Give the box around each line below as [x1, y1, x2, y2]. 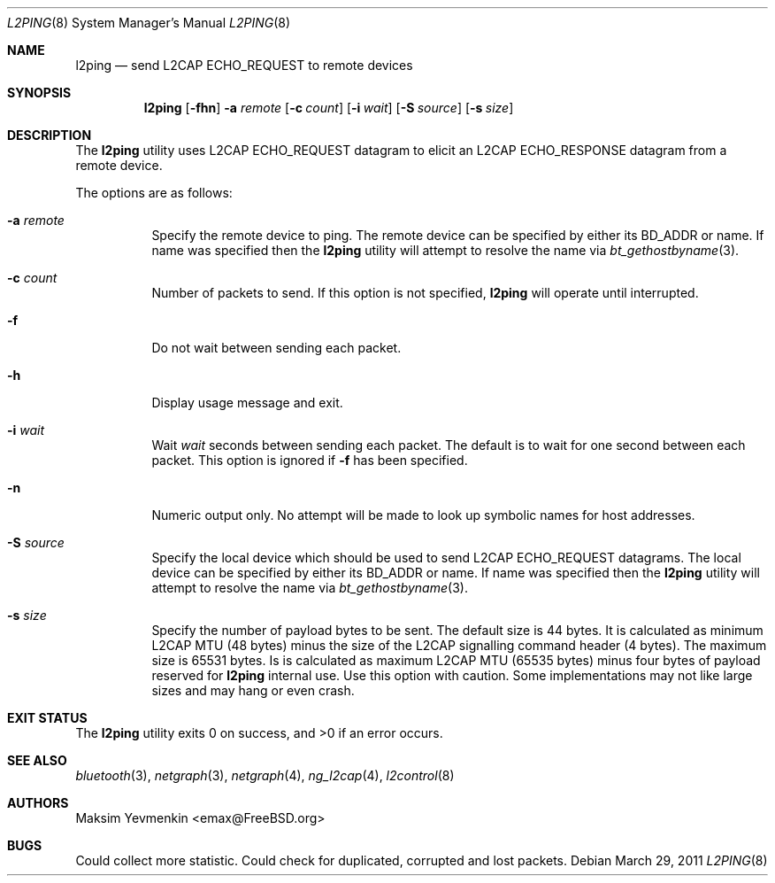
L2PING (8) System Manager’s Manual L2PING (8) [7, 15, 291, 30]
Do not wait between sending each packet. [151, 340, 402, 355]
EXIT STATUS [7, 710, 88, 725]
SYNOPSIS [7, 85, 72, 100]
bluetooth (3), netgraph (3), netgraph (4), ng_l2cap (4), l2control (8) [75, 768, 455, 783]
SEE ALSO [7, 753, 67, 768]
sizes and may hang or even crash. [151, 683, 355, 698]
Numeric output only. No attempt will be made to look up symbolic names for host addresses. [151, 507, 695, 523]
